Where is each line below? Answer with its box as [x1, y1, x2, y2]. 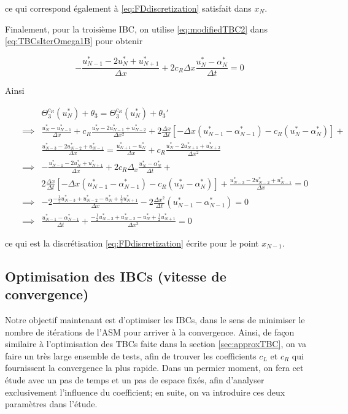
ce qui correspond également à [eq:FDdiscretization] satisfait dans [5, 2, 252, 14]
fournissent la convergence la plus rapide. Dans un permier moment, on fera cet [5, 361, 304, 374]
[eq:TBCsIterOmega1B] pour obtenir [5, 34, 143, 47]
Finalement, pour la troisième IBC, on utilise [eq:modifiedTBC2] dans [5, 22, 268, 35]
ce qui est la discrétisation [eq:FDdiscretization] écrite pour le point [5, 236, 259, 249]
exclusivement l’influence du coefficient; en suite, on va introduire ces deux [5, 385, 285, 398]
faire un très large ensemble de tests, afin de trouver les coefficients [5, 349, 257, 362]
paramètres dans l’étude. [5, 397, 98, 410]
